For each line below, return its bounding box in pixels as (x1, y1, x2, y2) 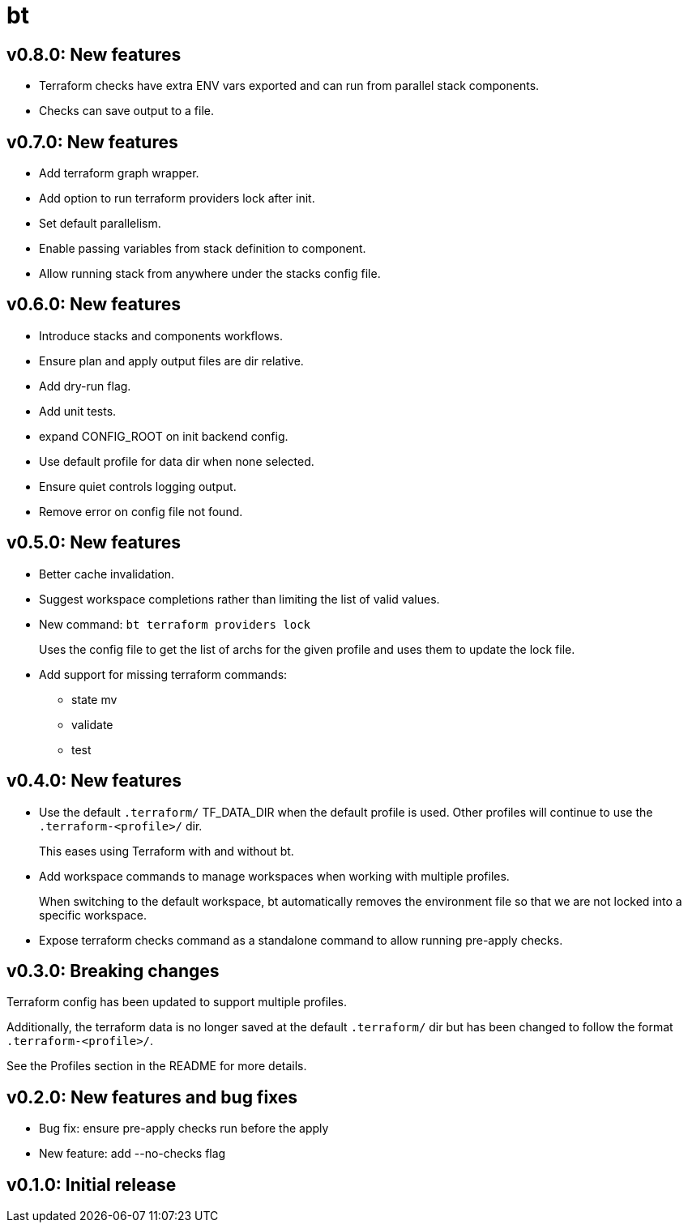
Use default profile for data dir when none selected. (39, 454, 314, 468)
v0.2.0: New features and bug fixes (6, 1086, 298, 1107)
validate (71, 717, 113, 732)
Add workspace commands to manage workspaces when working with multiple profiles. (39, 868, 510, 883)
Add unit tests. (39, 403, 117, 418)
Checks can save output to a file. (39, 104, 214, 118)
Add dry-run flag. (39, 378, 131, 393)
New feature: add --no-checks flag (39, 1146, 226, 1161)
